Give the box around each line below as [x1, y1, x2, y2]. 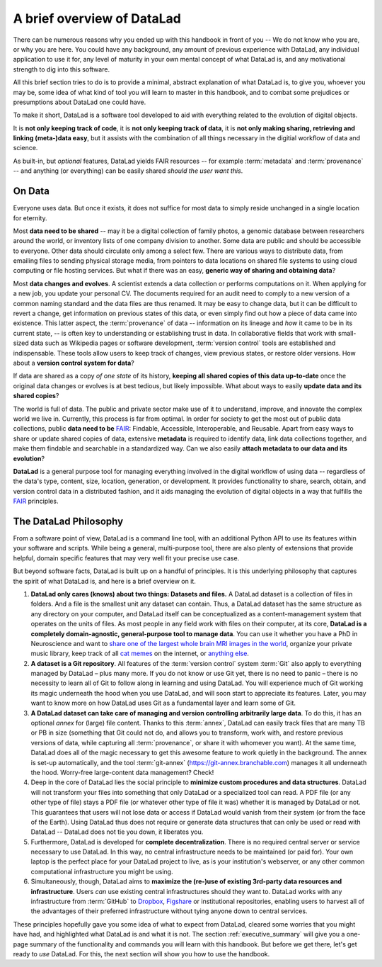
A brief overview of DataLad [13, 11, 182, 26]
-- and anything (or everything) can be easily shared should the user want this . [13, 166, 243, 175]
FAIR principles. [13, 497, 59, 506]
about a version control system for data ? [13, 358, 134, 367]
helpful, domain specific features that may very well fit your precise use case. [13, 553, 240, 562]
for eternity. [13, 213, 47, 222]
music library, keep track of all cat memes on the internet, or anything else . [30, 649, 249, 658]
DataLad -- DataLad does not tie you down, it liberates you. [30, 827, 204, 836]
